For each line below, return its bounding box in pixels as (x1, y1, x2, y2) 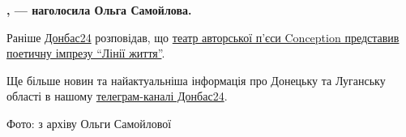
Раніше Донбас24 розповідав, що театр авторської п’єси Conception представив (6, 28, 400, 45)
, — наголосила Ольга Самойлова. (6, 2, 192, 18)
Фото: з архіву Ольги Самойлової (6, 114, 172, 131)
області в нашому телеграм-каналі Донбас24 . (6, 88, 228, 105)
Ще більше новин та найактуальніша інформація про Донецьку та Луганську (6, 71, 386, 88)
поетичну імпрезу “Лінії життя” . (6, 45, 165, 62)
